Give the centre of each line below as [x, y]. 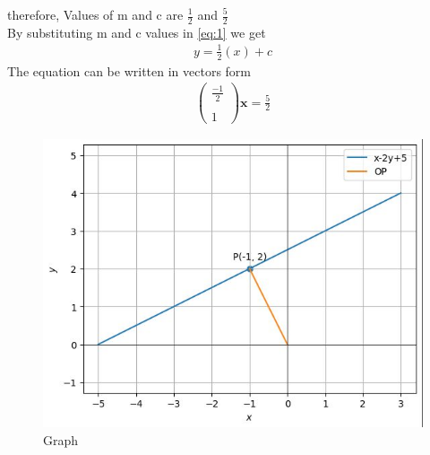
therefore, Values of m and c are [95, 14]
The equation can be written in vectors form [129, 70]
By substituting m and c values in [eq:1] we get [137, 32]
